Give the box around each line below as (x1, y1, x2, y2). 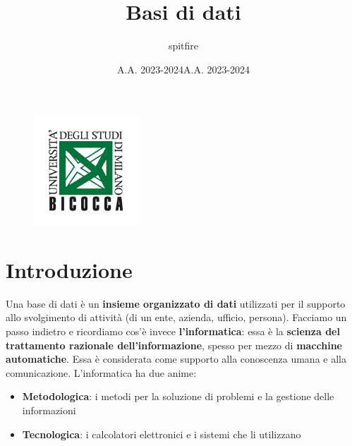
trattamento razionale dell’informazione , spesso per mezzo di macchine (6, 337, 342, 352)
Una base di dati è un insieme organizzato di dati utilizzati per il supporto (6, 296, 346, 311)
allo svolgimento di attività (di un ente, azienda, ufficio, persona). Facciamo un (6, 310, 347, 325)
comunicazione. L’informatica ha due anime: (6, 365, 197, 380)
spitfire (168, 38, 199, 53)
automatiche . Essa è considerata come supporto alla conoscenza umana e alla (6, 351, 346, 366)
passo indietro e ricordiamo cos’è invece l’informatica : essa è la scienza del (6, 323, 340, 338)
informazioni (22, 402, 76, 417)
